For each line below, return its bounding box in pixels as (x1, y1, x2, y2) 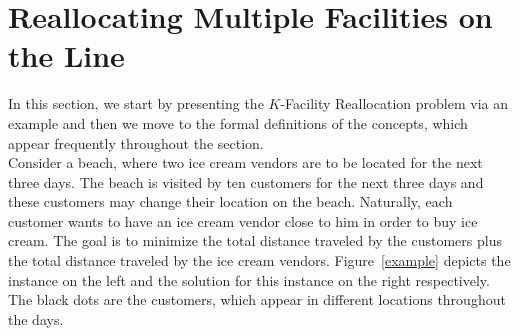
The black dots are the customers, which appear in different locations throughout (8, 289, 506, 310)
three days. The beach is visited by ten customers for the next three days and (8, 171, 484, 192)
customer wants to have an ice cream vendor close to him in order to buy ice (8, 210, 478, 231)
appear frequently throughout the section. (8, 132, 264, 153)
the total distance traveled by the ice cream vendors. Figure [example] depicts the (8, 250, 511, 271)
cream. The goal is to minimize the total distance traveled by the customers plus (8, 230, 502, 251)
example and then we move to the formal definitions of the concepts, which (8, 112, 468, 133)
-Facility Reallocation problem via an (280, 93, 508, 114)
